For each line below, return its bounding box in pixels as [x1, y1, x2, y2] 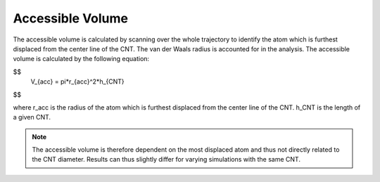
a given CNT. [13, 113, 51, 122]
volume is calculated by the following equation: [13, 55, 150, 63]
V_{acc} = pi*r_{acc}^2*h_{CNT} [30, 77, 125, 86]
